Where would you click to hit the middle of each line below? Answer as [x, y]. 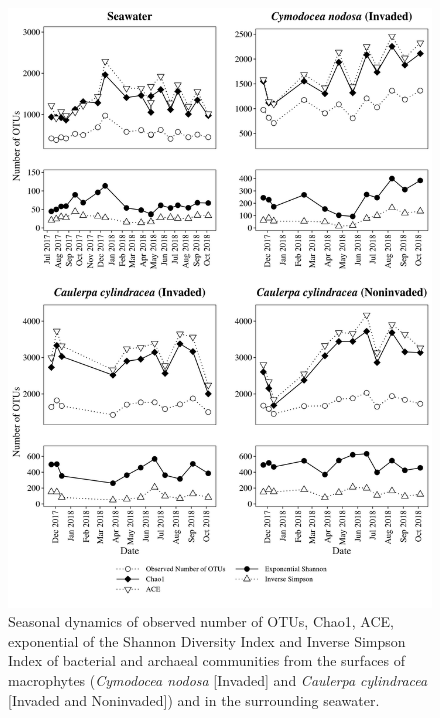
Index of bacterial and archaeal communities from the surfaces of [207, 660]
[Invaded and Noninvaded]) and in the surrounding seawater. [194, 699]
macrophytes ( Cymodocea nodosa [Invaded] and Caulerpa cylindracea [218, 680]
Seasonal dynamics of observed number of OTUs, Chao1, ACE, [201, 621]
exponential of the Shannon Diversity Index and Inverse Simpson [207, 640]
